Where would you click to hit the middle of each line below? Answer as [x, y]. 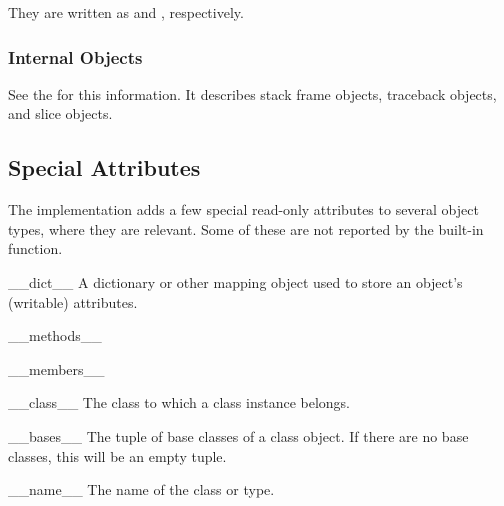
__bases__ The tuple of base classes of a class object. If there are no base [238, 435]
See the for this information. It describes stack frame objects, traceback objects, [252, 93]
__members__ [56, 368]
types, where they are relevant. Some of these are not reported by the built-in [246, 228]
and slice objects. [60, 113]
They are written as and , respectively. [126, 12]
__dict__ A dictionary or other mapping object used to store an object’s [235, 281]
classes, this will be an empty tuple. [117, 455]
